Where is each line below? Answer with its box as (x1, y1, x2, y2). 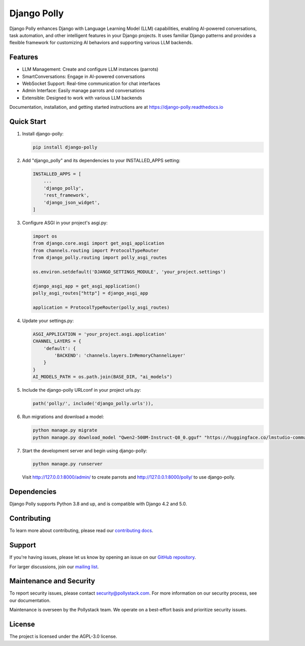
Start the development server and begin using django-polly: (22, 448, 147, 454)
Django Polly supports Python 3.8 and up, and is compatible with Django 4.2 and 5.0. (9, 501, 188, 507)
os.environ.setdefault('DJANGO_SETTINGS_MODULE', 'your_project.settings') (33, 269, 226, 275)
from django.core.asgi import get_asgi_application (33, 241, 165, 246)
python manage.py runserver (33, 461, 103, 467)
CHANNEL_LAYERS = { (33, 338, 81, 344)
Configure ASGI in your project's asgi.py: (22, 219, 108, 226)
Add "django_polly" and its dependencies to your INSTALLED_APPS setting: (22, 158, 180, 164)
